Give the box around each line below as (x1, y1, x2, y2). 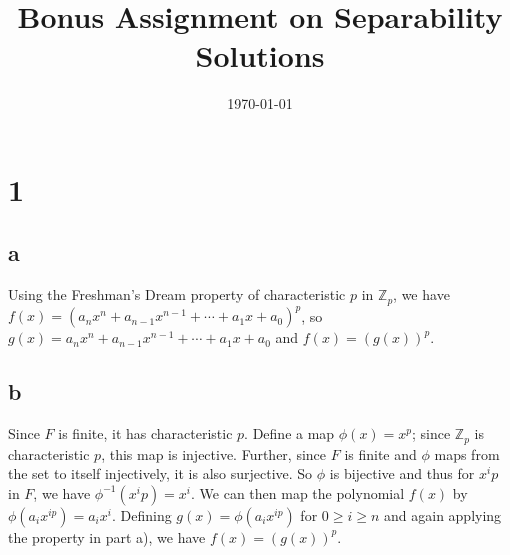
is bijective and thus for (329, 463, 475, 484)
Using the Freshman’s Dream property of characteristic (8, 284, 346, 305)
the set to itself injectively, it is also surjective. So (8, 463, 313, 484)
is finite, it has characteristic (58, 423, 233, 444)
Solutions (195, 35, 325, 76)
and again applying (384, 504, 502, 525)
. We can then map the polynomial (191, 482, 405, 503)
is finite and (344, 443, 417, 464)
